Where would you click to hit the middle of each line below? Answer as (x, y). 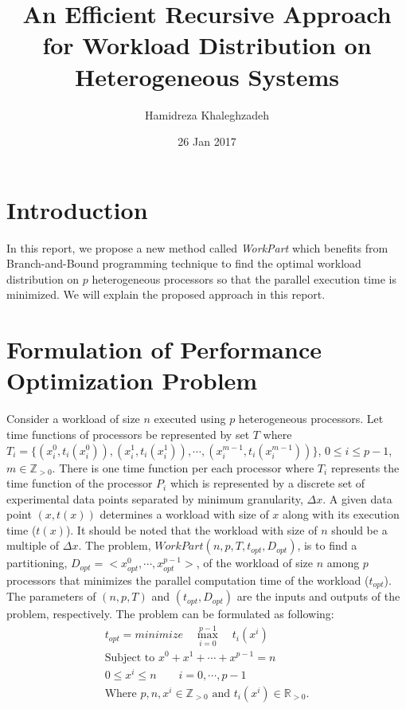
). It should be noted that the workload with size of (191, 529)
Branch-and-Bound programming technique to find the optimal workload (184, 263)
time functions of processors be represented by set (128, 434)
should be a (359, 529)
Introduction (77, 209)
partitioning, (37, 563)
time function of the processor (80, 483)
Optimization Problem (132, 380)
